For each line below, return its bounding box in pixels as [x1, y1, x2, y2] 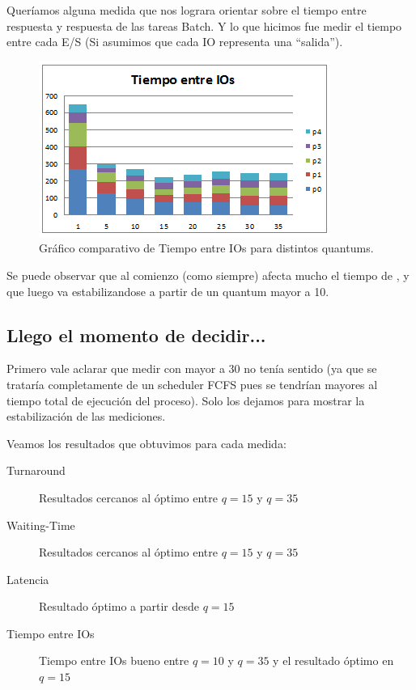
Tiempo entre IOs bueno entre [39, 652, 189, 669]
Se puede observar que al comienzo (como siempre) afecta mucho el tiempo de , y [6, 266, 410, 283]
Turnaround [6, 462, 66, 479]
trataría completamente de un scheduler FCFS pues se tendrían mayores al [6, 375, 378, 392]
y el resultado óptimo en [273, 652, 394, 669]
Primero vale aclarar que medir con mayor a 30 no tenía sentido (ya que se [6, 360, 377, 377]
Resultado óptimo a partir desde [39, 598, 199, 615]
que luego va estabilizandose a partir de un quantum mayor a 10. [6, 282, 329, 299]
